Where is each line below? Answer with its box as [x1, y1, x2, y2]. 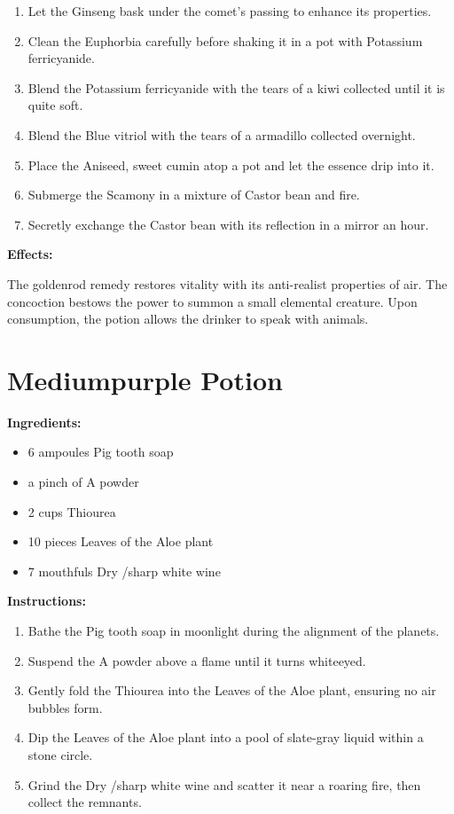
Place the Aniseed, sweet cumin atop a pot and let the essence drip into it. [27, 155, 434, 174]
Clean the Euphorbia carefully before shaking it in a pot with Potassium [27, 31, 423, 50]
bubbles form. [27, 698, 103, 716]
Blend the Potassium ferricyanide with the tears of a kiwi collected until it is [27, 78, 445, 97]
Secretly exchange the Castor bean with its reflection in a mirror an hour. [27, 215, 429, 233]
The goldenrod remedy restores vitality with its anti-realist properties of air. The [7, 274, 448, 293]
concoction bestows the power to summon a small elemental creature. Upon [7, 292, 418, 310]
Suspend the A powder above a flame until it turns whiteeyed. [27, 651, 366, 669]
